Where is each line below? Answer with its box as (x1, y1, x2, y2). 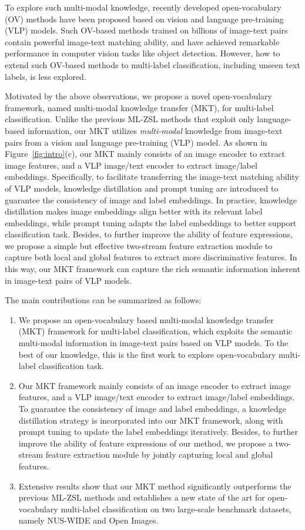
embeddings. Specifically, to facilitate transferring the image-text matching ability (5, 170, 299, 183)
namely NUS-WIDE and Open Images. (18, 514, 159, 526)
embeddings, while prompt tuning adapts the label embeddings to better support (5, 216, 297, 229)
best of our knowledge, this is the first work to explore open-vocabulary (18, 348, 276, 360)
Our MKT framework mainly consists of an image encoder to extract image (18, 379, 291, 391)
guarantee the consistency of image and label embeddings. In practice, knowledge (5, 193, 297, 206)
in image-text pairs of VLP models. (5, 274, 132, 286)
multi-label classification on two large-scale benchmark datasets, (61, 502, 291, 515)
